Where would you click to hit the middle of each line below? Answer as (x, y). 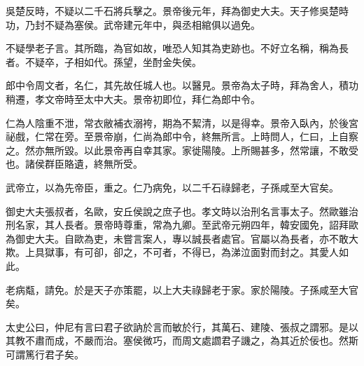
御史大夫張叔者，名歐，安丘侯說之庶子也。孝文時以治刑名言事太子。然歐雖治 (182, 211)
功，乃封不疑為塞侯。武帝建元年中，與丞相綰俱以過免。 (133, 24)
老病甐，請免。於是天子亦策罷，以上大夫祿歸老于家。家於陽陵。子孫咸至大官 (182, 289)
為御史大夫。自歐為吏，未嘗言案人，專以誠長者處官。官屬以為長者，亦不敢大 (182, 238)
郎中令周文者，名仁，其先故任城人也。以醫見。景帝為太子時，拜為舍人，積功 (182, 85)
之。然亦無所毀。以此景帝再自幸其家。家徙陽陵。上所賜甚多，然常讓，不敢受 (182, 150)
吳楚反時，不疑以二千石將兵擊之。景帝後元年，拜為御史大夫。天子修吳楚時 (177, 11)
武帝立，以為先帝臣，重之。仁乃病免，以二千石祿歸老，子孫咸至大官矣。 (172, 187)
